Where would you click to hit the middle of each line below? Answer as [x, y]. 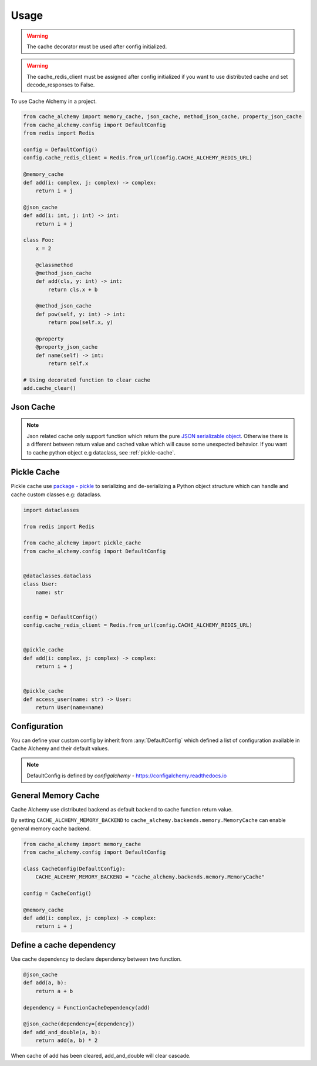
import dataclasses [51, 510]
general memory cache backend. [51, 828]
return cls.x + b [73, 289]
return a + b [54, 991]
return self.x [68, 364]
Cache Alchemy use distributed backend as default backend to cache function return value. [122, 809]
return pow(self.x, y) [81, 323]
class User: [41, 584]
